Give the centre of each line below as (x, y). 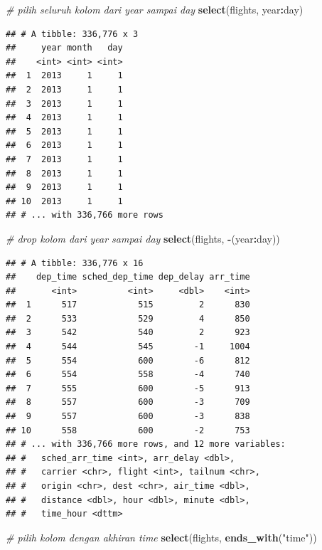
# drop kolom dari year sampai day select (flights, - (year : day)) (143, 238)
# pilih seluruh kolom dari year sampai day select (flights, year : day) (155, 9)
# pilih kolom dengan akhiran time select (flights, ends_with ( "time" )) (161, 537)
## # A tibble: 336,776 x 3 (72, 34)
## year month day (64, 48)
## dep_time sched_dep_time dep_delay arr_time (128, 277)
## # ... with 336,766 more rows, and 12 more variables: (146, 444)
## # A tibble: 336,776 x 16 (75, 263)
